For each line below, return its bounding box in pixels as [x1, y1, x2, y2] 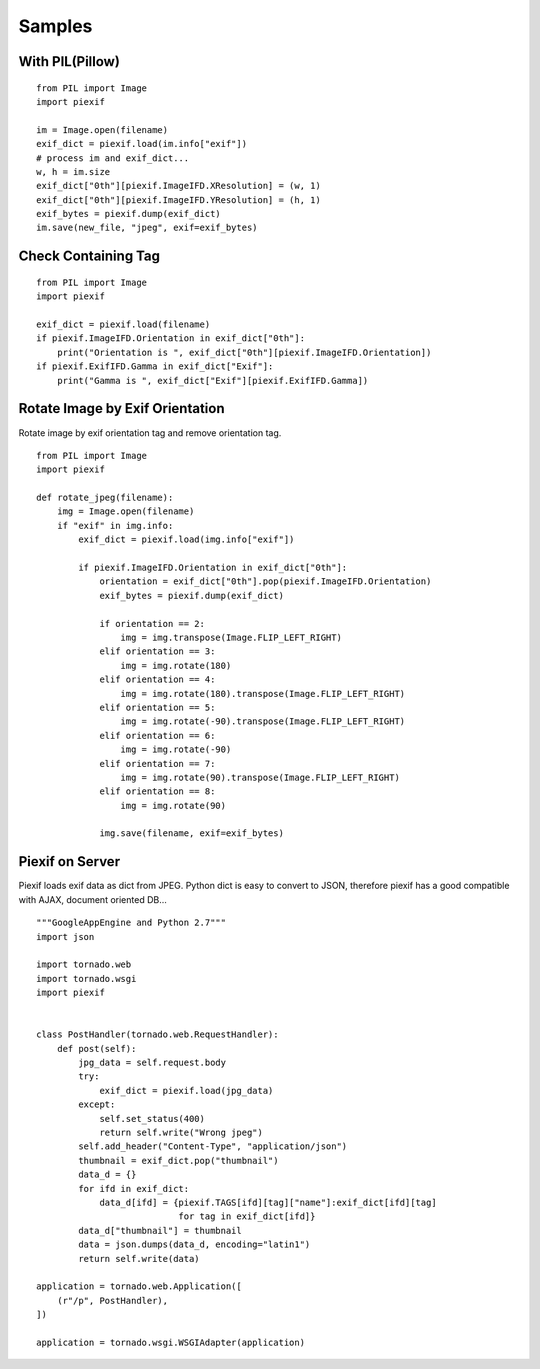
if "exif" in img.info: [56, 520, 174, 531]
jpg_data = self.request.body [78, 1057, 227, 1069]
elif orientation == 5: [99, 701, 216, 713]
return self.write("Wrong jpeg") [99, 1127, 264, 1138]
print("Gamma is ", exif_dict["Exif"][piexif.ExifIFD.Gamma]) [56, 375, 369, 386]
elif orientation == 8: [99, 786, 216, 797]
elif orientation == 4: [99, 674, 216, 685]
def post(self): [56, 1043, 137, 1054]
